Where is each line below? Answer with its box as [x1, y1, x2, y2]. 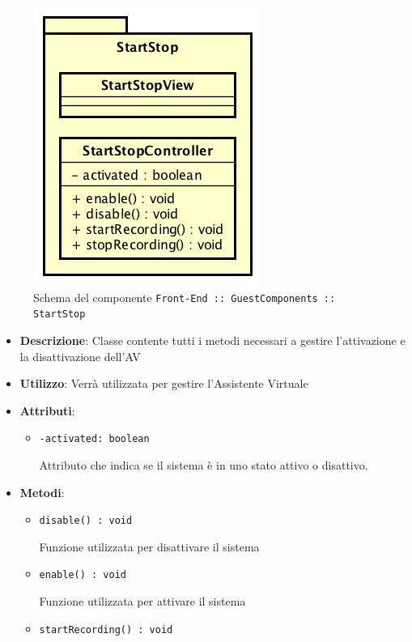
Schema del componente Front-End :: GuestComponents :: [33, 288, 336, 305]
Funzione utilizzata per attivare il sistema [39, 593, 246, 610]
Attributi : [19, 402, 75, 419]
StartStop [33, 308, 86, 321]
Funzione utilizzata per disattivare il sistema [39, 538, 260, 555]
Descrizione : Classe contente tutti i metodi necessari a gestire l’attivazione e [19, 331, 406, 348]
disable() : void [39, 515, 133, 527]
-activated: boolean [39, 433, 150, 445]
